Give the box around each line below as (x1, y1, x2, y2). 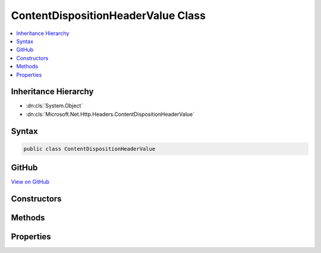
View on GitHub (11, 178, 50, 185)
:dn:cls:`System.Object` (26, 102, 83, 109)
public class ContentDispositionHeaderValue (23, 146, 156, 152)
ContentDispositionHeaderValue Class (11, 9, 206, 22)
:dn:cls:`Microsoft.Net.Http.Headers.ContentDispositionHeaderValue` (26, 110, 195, 118)
